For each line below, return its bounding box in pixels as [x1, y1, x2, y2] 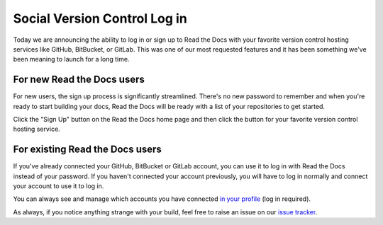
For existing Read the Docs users [13, 144, 162, 156]
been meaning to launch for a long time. [13, 55, 130, 64]
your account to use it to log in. [13, 182, 104, 190]
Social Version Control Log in [13, 11, 187, 26]
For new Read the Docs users [13, 74, 145, 86]
